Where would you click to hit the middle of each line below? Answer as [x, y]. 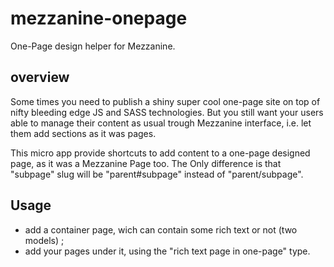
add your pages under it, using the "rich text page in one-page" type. [167, 251]
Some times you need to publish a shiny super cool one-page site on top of [165, 101]
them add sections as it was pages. [83, 133]
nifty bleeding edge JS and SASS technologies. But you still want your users [167, 112]
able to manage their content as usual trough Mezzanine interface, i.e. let [161, 123]
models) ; [44, 240]
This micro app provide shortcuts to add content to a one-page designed [160, 153]
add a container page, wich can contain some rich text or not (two [161, 229]
